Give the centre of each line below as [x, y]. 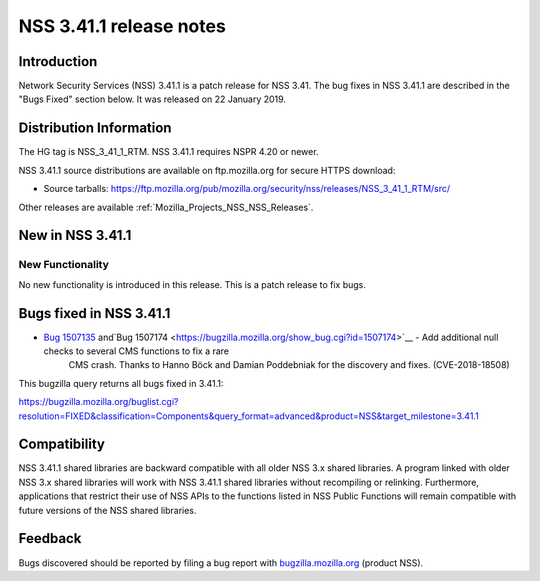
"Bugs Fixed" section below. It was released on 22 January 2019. [152, 99]
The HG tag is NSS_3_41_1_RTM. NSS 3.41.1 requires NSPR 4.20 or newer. [168, 152]
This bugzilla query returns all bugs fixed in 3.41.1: [121, 383]
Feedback [50, 538]
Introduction [58, 61]
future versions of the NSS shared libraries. [107, 510]
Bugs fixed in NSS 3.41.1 [94, 313]
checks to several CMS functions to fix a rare [136, 351]
